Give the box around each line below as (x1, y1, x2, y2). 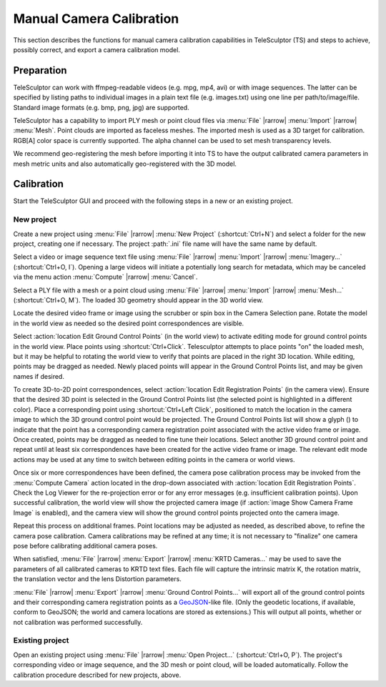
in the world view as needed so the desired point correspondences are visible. (13, 319, 244, 327)
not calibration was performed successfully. (13, 618, 143, 626)
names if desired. (13, 372, 64, 380)
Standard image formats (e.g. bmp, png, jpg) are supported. (13, 103, 189, 112)
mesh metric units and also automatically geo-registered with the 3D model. (13, 159, 237, 168)
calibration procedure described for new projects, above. (13, 671, 182, 679)
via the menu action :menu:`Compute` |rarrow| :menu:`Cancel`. (13, 272, 198, 282)
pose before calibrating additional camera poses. (13, 541, 158, 550)
